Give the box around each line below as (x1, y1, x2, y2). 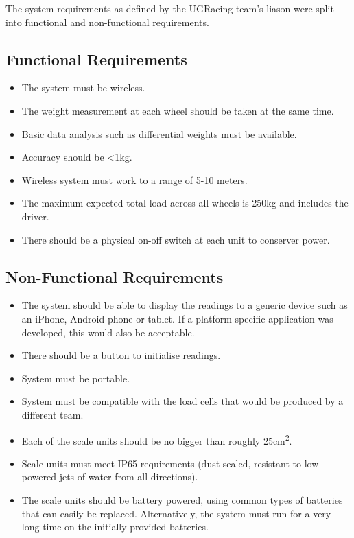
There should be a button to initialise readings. (21, 348, 221, 362)
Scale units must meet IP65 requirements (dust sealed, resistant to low (21, 456, 319, 470)
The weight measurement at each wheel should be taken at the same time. (21, 103, 334, 117)
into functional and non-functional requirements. (5, 14, 209, 29)
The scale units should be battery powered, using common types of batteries (21, 492, 343, 506)
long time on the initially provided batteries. (21, 519, 209, 534)
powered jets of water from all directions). (21, 469, 198, 484)
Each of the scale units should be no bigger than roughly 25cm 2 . (21, 431, 292, 447)
